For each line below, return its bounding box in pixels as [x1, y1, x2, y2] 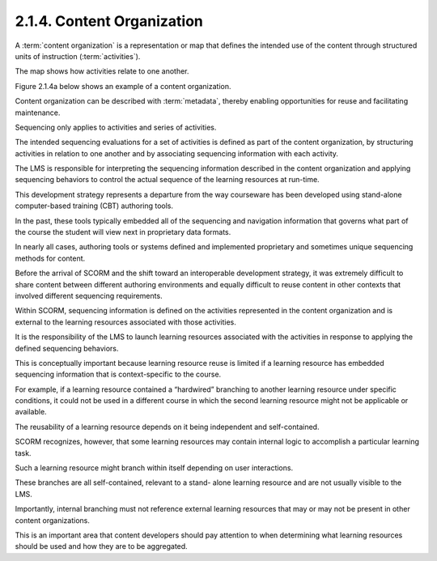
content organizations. [15, 515, 91, 525]
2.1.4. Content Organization [15, 12, 204, 30]
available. [15, 407, 48, 417]
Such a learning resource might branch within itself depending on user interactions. [15, 463, 294, 473]
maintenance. [15, 108, 61, 117]
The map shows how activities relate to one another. [15, 66, 189, 76]
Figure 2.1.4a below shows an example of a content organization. [15, 81, 231, 91]
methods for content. [15, 253, 86, 263]
